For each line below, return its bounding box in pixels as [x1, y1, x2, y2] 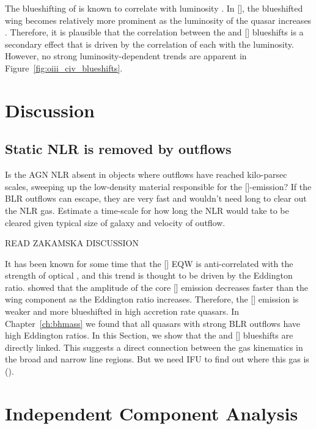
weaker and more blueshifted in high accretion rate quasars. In [5, 305, 240, 318]
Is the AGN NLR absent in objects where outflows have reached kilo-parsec [5, 168, 287, 181]
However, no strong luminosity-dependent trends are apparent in [5, 50, 247, 62]
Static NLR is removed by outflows [5, 139, 232, 158]
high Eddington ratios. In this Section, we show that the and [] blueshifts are [5, 329, 293, 342]
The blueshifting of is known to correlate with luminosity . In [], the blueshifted [5, 2, 303, 14]
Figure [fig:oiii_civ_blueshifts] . [5, 61, 123, 74]
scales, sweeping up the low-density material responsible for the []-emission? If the [5, 180, 312, 193]
